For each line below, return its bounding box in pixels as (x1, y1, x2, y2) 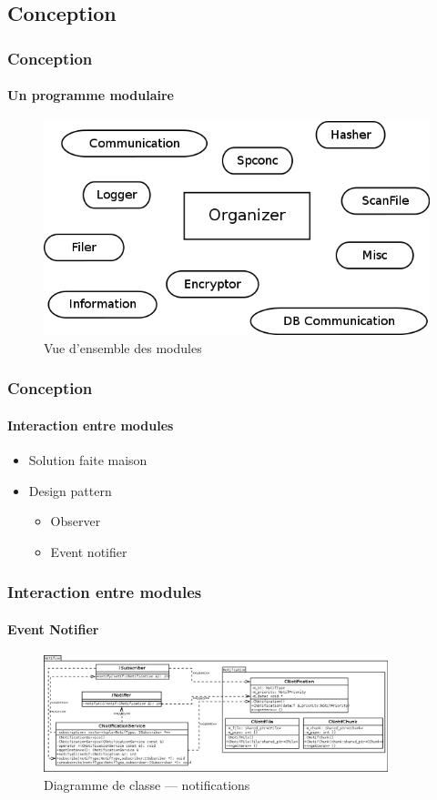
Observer (50, 511, 101, 531)
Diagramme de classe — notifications (44, 775, 250, 794)
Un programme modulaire (7, 86, 174, 105)
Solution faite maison (28, 451, 147, 469)
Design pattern (28, 481, 112, 500)
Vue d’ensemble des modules (44, 338, 202, 357)
